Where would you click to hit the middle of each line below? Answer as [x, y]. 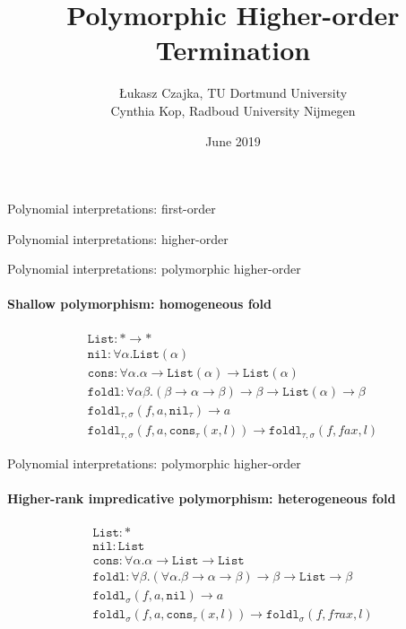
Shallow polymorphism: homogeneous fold [140, 304]
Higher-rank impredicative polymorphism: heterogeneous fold [202, 498]
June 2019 [233, 140]
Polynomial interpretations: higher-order [118, 238]
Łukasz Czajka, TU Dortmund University [233, 93]
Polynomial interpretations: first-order [112, 209]
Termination [233, 50]
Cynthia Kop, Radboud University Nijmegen [233, 110]
